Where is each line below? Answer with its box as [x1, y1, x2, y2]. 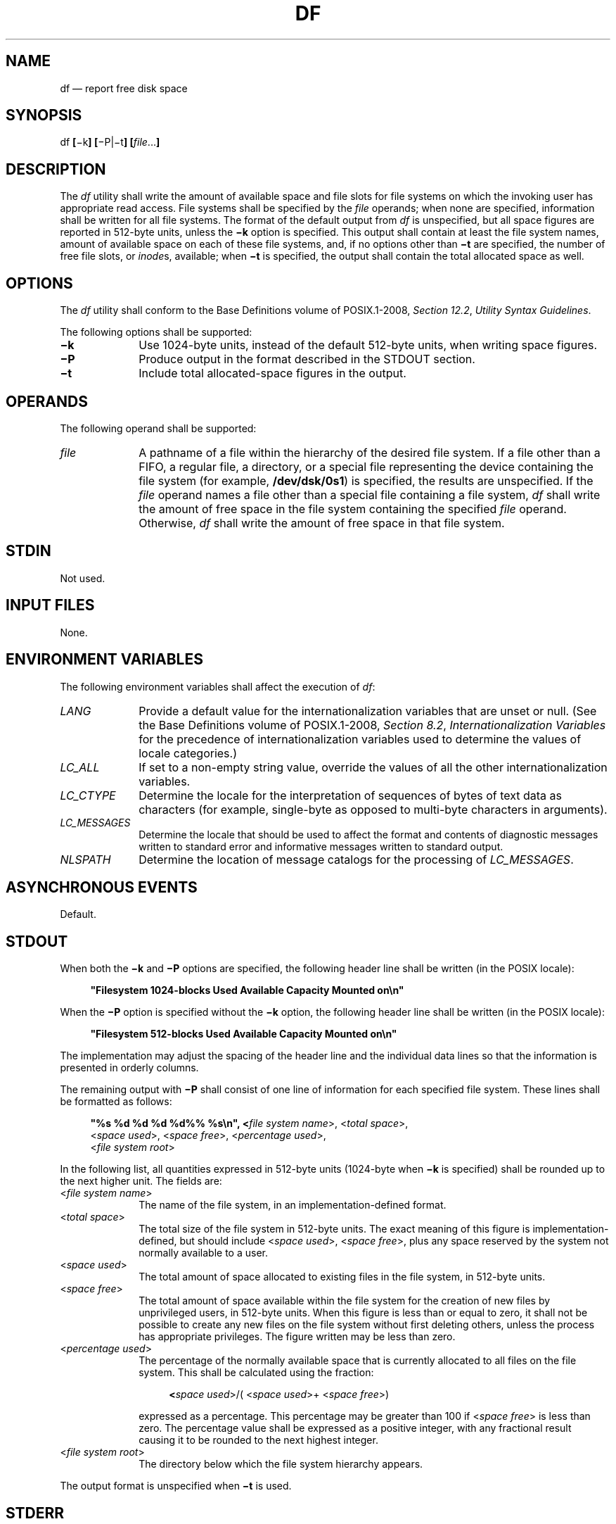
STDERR [6, 1504, 65, 1522]
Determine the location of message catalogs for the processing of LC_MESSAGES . [139, 852, 574, 867]
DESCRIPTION [6, 160, 106, 178]
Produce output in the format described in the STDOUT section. [139, 352, 475, 367]
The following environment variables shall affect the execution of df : [60, 680, 376, 693]
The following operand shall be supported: [60, 422, 257, 434]
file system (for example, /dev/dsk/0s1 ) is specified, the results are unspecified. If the [139, 473, 593, 488]
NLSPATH [60, 852, 111, 867]
